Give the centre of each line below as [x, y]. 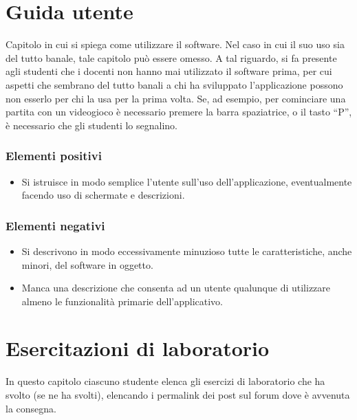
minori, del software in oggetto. [87, 264]
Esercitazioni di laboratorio [138, 348]
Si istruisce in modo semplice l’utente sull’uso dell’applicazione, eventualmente [187, 181]
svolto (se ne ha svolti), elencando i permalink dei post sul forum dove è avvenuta [178, 395]
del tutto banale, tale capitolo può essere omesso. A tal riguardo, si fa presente [171, 57]
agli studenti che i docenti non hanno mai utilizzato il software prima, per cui [169, 71]
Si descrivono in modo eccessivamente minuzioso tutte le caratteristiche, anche [187, 251]
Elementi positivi [54, 156]
